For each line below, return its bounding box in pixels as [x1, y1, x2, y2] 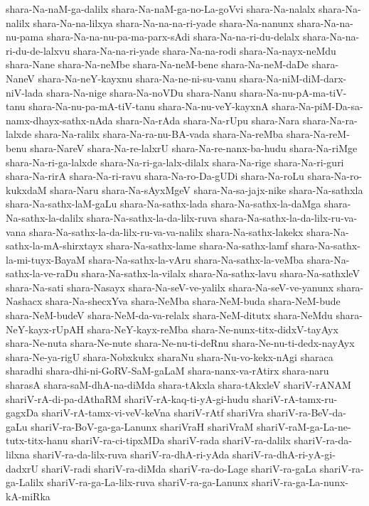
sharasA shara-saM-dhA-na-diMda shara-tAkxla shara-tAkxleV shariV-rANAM [6, 377, 351, 392]
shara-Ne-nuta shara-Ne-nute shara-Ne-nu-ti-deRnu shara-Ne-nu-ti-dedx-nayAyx [6, 335, 355, 350]
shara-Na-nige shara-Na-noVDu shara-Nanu [46, 85, 237, 99]
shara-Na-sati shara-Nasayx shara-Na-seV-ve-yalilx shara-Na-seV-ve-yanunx [6, 279, 334, 294]
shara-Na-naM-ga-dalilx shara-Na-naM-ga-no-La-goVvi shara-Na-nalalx [6, 1, 316, 16]
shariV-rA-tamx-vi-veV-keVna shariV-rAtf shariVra [41, 405, 264, 420]
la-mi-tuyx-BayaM [6, 252, 85, 267]
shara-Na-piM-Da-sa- [272, 99, 363, 114]
